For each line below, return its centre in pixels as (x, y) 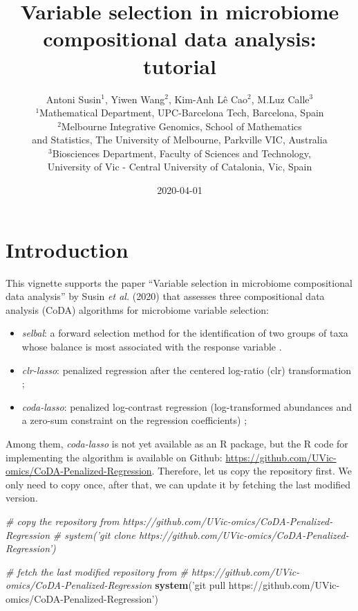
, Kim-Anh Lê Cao (208, 99)
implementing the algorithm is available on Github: (114, 457)
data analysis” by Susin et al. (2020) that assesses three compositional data (165, 296)
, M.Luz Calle (280, 99)
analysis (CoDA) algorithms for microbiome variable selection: (137, 309)
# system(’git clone (94, 534)
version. (22, 498)
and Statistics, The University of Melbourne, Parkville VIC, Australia (180, 140)
